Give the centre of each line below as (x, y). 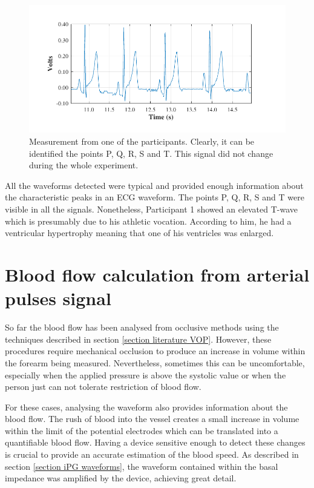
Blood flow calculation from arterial (157, 275)
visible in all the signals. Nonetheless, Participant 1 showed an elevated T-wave (152, 209)
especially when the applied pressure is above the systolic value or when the (146, 374)
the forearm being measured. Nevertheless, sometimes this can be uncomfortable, (155, 362)
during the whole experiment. (84, 165)
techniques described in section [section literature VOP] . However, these (138, 339)
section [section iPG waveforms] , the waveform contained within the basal (142, 466)
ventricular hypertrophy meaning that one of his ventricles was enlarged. (139, 233)
